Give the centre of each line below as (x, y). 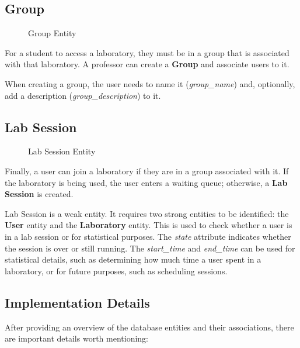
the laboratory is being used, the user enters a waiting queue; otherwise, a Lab (146, 182)
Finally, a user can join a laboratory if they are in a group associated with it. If (147, 170)
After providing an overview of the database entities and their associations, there (149, 327)
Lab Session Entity (62, 151)
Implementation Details (77, 302)
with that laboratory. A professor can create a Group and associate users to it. (147, 64)
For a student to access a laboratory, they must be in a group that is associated (147, 52)
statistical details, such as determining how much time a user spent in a (133, 259)
